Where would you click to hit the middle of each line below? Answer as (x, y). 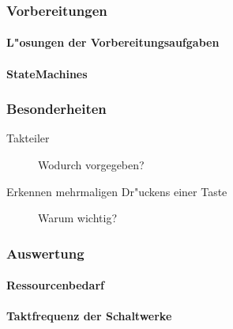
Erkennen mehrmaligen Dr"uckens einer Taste (117, 191)
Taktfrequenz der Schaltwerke (89, 316)
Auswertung (45, 253)
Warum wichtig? (77, 218)
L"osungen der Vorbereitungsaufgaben (113, 42)
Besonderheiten (56, 109)
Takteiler (28, 138)
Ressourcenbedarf (55, 285)
